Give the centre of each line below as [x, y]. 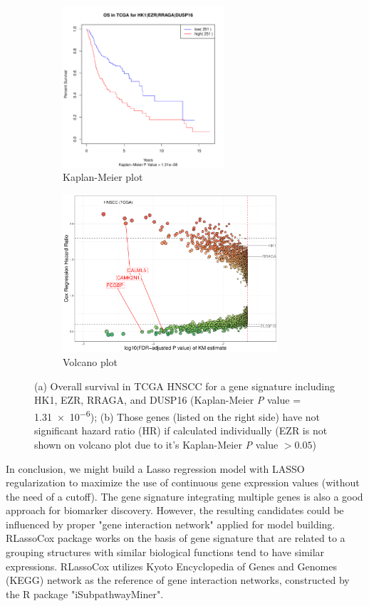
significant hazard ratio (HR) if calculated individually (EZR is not [181, 430]
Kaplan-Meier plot [103, 177]
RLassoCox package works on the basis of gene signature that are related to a [176, 538]
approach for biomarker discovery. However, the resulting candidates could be [175, 510]
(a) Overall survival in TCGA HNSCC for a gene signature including [184, 386]
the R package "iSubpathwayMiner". [85, 594]
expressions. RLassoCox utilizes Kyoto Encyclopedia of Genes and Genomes [171, 566]
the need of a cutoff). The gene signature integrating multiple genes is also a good [184, 496]
